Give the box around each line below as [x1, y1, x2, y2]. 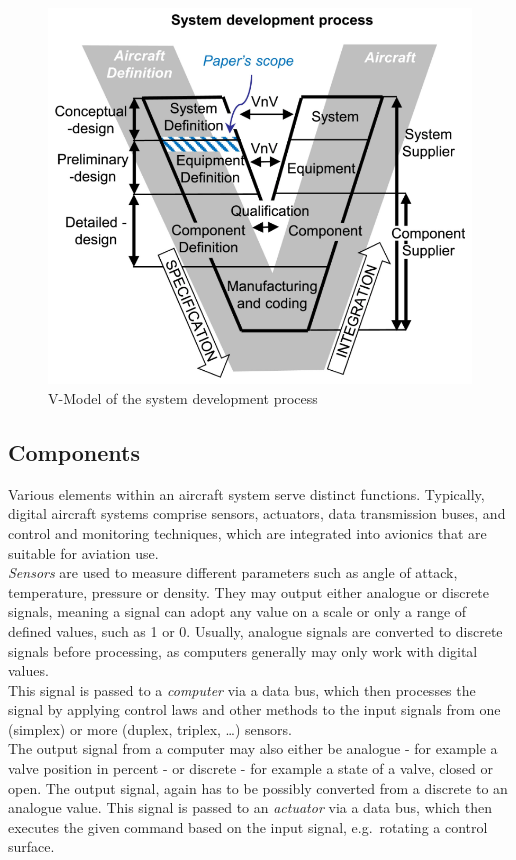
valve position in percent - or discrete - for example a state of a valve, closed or [8, 758, 493, 779]
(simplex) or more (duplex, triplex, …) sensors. [8, 718, 293, 739]
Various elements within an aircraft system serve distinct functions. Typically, [8, 483, 485, 504]
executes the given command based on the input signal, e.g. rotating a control [8, 816, 488, 837]
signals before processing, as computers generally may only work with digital [8, 640, 478, 661]
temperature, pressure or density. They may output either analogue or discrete [8, 581, 489, 602]
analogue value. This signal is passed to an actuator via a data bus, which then [8, 797, 492, 818]
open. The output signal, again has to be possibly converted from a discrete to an [8, 777, 508, 798]
